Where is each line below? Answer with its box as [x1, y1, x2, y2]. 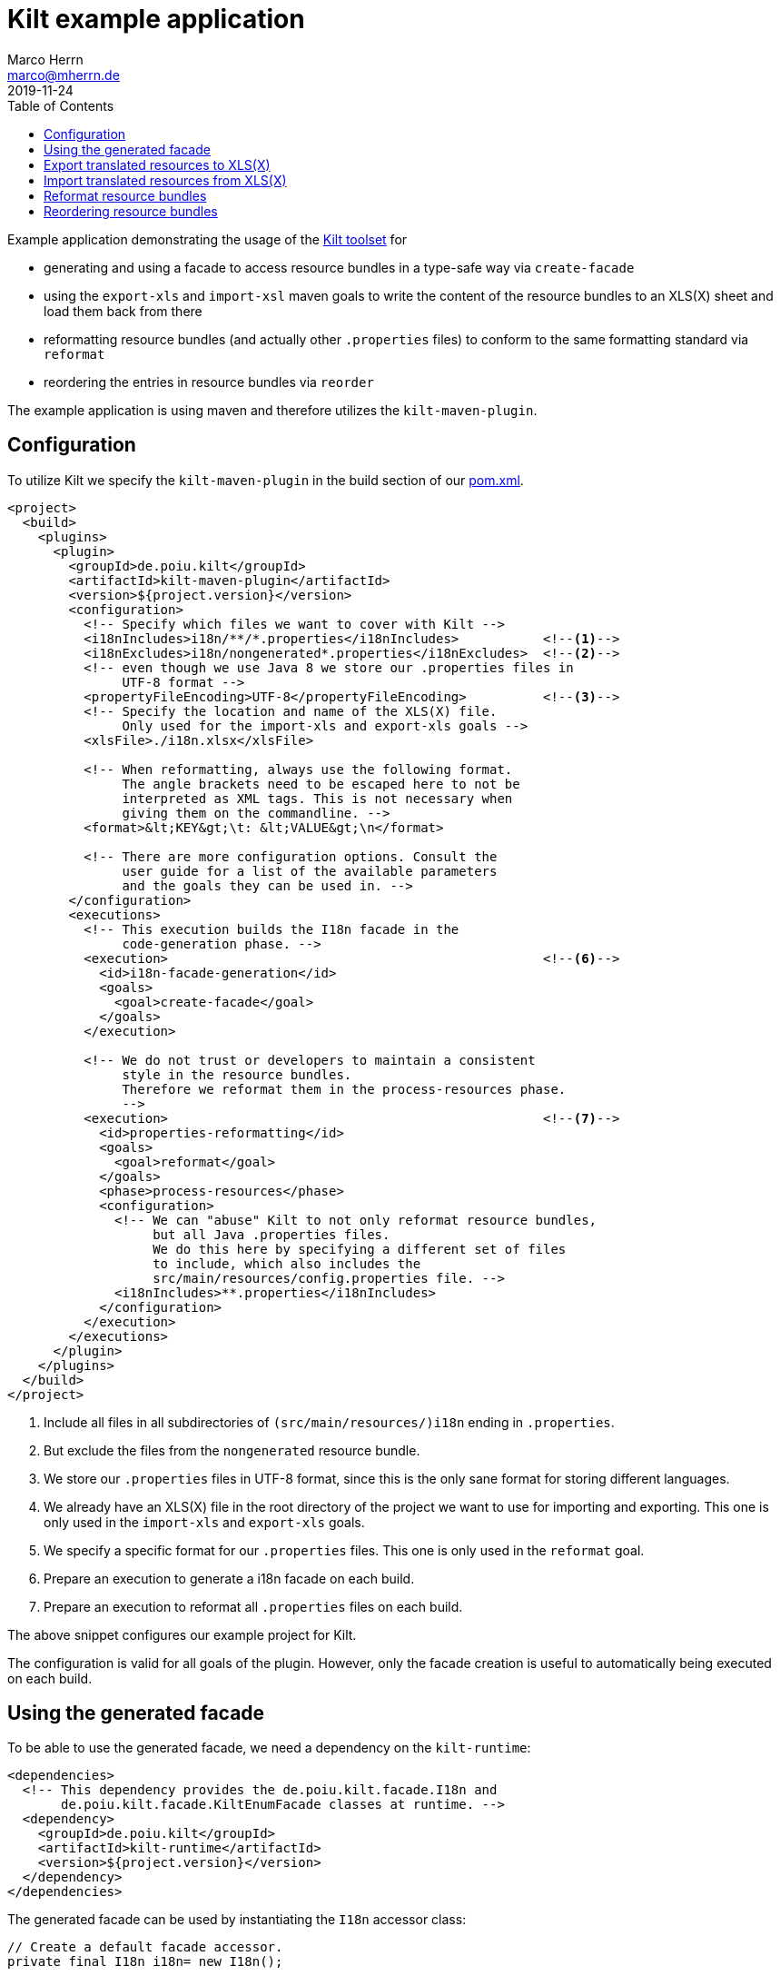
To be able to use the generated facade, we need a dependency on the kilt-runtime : [7, 1740, 531, 1756]
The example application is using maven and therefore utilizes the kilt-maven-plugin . [7, 402, 538, 418]
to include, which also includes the [153, 1256, 421, 1271]
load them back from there [44, 303, 202, 319]
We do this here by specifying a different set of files [153, 1241, 567, 1256]
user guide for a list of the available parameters [122, 863, 498, 879]
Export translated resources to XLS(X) [44, 156, 271, 173]
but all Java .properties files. [153, 1226, 390, 1242]
